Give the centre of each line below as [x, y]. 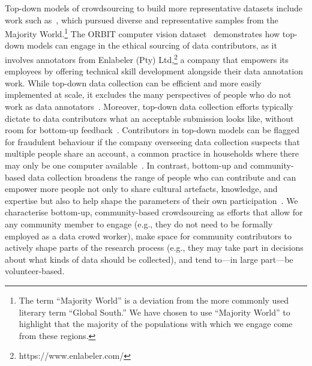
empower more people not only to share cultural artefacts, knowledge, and [141, 189]
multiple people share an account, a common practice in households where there [152, 153]
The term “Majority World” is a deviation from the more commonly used [154, 300]
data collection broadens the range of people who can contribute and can [162, 177]
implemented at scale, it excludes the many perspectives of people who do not [148, 94]
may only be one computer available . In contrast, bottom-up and [126, 165]
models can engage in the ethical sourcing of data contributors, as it [152, 45]
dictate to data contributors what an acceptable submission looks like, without [149, 118]
